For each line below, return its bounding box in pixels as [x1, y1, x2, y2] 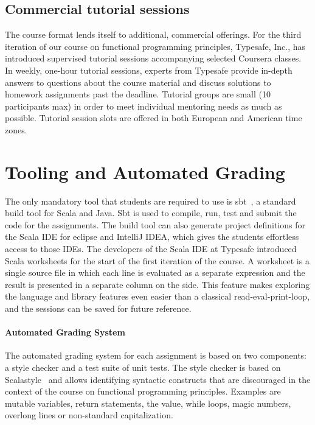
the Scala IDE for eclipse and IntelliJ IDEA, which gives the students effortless [5, 230, 299, 243]
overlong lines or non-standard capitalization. [5, 409, 173, 421]
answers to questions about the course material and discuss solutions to [5, 76, 271, 88]
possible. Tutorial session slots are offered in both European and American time [5, 111, 302, 124]
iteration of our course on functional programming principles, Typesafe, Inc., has [5, 40, 306, 52]
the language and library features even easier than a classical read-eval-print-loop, [5, 290, 310, 303]
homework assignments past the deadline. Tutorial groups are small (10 [5, 88, 271, 100]
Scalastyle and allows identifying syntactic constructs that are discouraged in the [5, 373, 311, 385]
